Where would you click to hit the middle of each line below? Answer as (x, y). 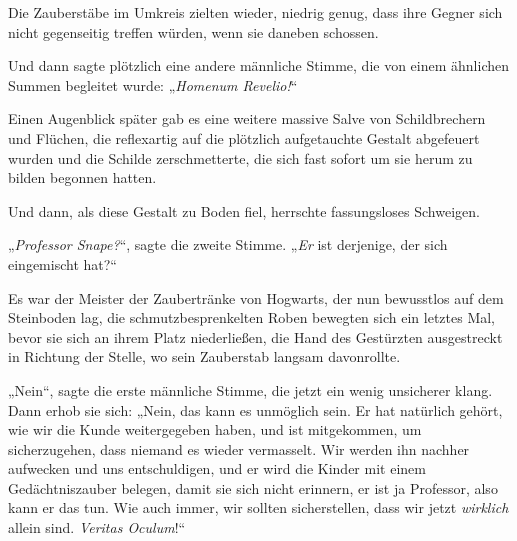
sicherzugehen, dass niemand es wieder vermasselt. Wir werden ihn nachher (239, 448)
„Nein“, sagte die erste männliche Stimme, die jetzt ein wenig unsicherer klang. (250, 389)
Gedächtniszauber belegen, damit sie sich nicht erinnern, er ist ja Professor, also (253, 487)
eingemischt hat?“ (62, 263)
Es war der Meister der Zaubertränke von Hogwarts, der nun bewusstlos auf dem (256, 297)
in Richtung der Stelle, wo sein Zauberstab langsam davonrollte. (204, 356)
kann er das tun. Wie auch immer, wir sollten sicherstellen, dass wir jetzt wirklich (258, 507)
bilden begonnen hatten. (82, 177)
